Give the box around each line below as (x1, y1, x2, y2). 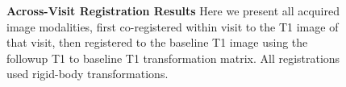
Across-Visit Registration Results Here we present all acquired (6, 2, 340, 19)
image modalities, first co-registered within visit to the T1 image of (6, 18, 339, 35)
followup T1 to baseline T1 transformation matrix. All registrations (6, 49, 340, 66)
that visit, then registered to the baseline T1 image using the (6, 34, 308, 51)
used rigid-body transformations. (6, 65, 169, 82)
